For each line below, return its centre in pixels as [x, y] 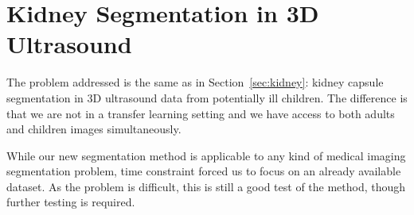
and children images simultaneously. [94, 129]
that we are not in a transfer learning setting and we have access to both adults [201, 113]
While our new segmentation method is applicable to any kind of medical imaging [206, 155]
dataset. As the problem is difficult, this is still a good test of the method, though [206, 186]
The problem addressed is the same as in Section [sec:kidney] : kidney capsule [195, 82]
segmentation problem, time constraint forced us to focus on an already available [204, 171]
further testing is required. [71, 202]
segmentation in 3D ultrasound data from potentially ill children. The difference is [207, 97]
